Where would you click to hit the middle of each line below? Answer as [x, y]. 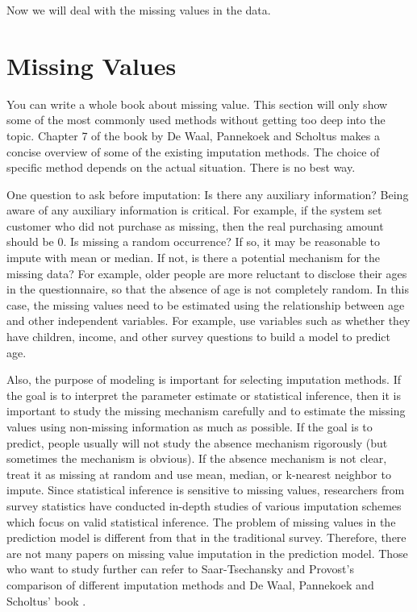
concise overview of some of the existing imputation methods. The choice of [193, 151]
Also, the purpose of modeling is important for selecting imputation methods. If [204, 379]
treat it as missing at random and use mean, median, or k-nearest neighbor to [199, 474]
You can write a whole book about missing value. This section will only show [197, 104]
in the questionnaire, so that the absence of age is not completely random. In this [208, 289]
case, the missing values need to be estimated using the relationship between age [206, 304]
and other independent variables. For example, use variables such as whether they [208, 321]
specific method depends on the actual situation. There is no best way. [181, 167]
